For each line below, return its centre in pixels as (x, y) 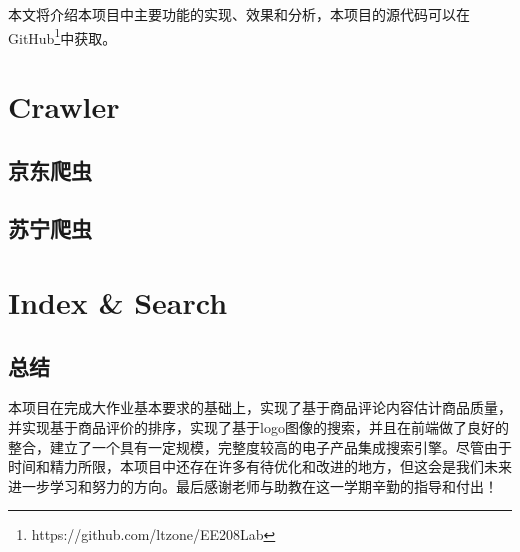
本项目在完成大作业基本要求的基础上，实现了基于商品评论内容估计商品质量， (260, 407)
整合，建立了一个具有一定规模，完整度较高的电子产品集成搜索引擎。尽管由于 (260, 446)
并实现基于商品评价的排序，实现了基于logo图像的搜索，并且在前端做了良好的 (258, 426)
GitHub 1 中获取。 (62, 36)
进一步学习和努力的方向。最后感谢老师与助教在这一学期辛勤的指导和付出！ (253, 485)
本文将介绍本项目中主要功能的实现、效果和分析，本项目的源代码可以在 (239, 14)
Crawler (64, 106)
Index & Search (118, 301)
